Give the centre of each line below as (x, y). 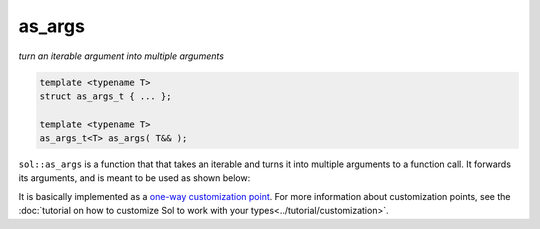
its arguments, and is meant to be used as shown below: (134, 178)
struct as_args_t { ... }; (105, 96)
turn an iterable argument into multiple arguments (121, 56)
